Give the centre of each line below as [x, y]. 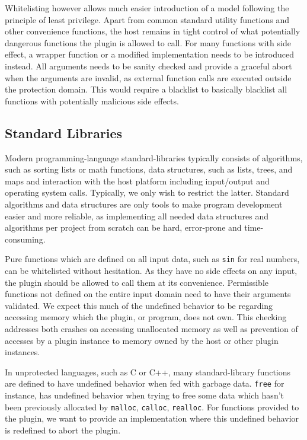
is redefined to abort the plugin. [63, 430]
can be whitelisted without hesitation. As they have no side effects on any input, [151, 270]
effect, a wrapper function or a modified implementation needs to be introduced [149, 54]
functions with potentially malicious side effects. [92, 101]
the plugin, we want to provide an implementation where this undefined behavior [152, 418]
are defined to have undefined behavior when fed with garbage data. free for [145, 383]
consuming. [25, 239]
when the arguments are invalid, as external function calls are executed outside [148, 77]
